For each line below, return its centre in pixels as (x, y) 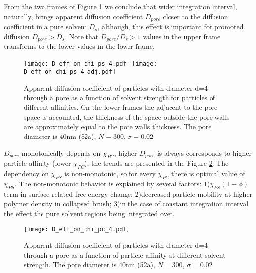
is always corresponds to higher (204, 153)
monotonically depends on (61, 153)
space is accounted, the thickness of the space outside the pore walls (127, 116)
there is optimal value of (208, 173)
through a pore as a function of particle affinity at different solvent (125, 254)
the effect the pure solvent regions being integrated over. (89, 213)
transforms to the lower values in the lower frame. (79, 46)
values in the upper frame (182, 36)
